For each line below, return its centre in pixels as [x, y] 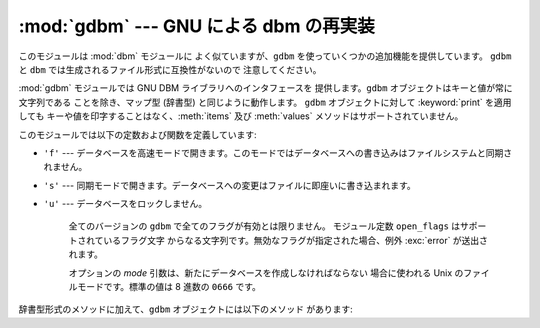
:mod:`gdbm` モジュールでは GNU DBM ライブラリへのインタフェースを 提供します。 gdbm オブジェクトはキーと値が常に [265, 88]
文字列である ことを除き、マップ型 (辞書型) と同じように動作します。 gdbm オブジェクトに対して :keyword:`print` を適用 [265, 102]
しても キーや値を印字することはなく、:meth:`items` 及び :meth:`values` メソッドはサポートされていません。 [241, 116]
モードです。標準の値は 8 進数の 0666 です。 [169, 287]
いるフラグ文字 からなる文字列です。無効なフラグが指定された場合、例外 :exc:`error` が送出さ [296, 240]
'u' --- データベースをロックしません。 [125, 204]
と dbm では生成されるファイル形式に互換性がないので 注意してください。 [170, 69]
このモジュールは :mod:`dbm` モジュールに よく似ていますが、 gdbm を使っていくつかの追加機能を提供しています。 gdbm [265, 56]
